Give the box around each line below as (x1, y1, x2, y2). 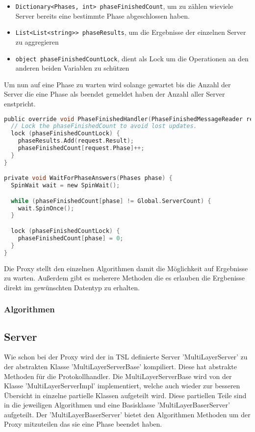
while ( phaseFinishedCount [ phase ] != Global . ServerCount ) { (11, 197, 211, 204)
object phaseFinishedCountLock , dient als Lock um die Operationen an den (15, 53, 249, 63)
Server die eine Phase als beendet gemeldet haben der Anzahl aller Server (4, 89, 225, 99)
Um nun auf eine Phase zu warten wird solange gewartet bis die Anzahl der (4, 79, 231, 89)
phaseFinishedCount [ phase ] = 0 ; (18, 234, 124, 242)
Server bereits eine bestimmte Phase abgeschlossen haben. (15, 10, 190, 21)
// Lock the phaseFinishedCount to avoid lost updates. (11, 123, 197, 130)
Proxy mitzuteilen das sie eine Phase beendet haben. (4, 419, 162, 429)
